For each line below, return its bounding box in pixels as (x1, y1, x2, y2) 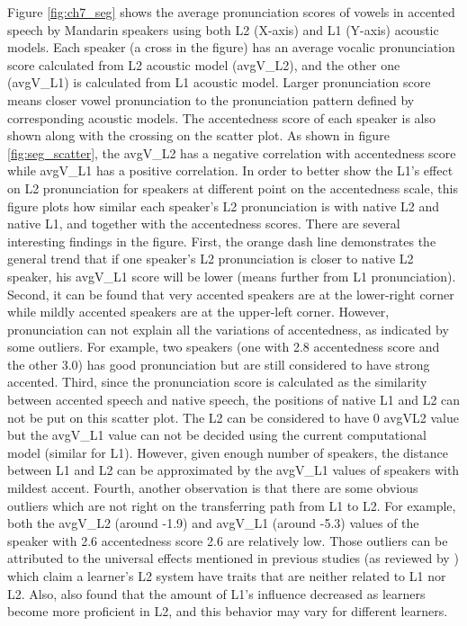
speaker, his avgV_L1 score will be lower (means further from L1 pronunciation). (7, 266, 456, 285)
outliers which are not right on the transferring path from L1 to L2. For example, (7, 496, 456, 514)
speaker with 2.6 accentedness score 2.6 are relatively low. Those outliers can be (7, 531, 448, 550)
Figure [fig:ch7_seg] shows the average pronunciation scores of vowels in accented (7, 3, 455, 21)
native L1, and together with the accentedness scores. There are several (7, 214, 400, 233)
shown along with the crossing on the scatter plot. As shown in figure (7, 126, 390, 145)
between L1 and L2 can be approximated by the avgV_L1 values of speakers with (7, 461, 460, 479)
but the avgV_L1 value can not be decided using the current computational (7, 425, 427, 444)
